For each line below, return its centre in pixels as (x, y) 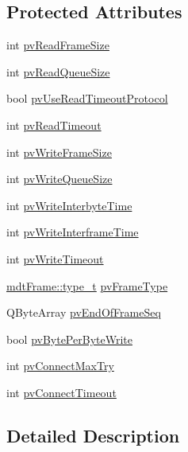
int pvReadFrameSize (58, 45)
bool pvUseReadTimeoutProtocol (87, 98)
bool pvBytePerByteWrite (69, 339)
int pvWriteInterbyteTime (69, 205)
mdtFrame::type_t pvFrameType (87, 285)
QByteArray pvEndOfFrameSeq (84, 312)
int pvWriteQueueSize (59, 179)
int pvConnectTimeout (61, 392)
